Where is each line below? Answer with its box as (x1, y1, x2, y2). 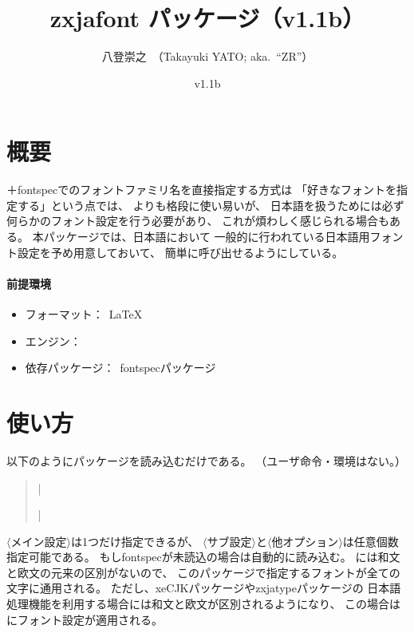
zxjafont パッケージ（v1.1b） (49, 2, 365, 34)
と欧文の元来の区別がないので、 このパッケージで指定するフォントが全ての (6, 564, 400, 580)
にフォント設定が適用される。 (6, 611, 163, 627)
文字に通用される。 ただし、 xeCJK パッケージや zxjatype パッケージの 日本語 (6, 580, 401, 596)
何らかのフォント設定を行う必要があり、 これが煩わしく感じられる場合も (6, 212, 390, 229)
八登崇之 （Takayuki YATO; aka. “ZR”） (101, 48, 313, 65)
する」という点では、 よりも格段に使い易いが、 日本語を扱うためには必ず (17, 196, 404, 213)
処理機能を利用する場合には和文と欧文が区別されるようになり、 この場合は (6, 595, 401, 612)
